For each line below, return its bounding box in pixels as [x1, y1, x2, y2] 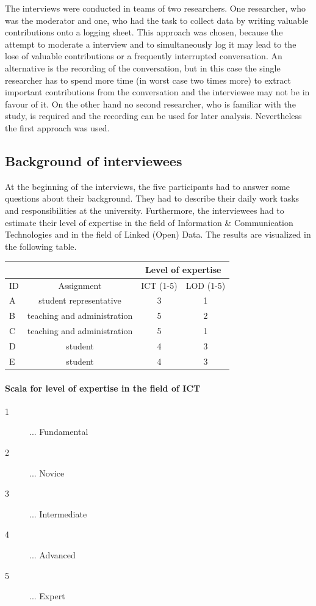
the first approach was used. [5, 121, 110, 134]
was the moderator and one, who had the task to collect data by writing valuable [5, 13, 309, 26]
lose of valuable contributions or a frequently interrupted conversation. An [5, 49, 282, 62]
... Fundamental [29, 425, 88, 438]
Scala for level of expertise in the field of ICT [5, 381, 201, 394]
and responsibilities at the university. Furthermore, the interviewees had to [5, 203, 284, 216]
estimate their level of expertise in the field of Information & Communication [5, 216, 293, 228]
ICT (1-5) [141, 279, 178, 291]
